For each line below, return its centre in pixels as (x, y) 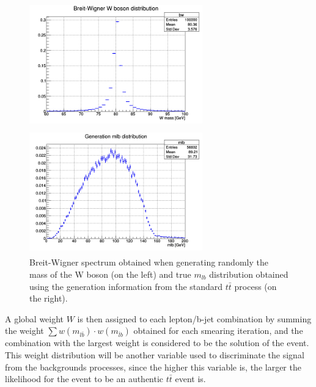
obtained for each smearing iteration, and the (218, 331)
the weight (24, 331)
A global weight (35, 318)
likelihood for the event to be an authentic (84, 379)
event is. (190, 379)
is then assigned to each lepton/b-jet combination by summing (194, 318)
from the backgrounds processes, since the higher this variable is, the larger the (153, 367)
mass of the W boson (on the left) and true (110, 274)
